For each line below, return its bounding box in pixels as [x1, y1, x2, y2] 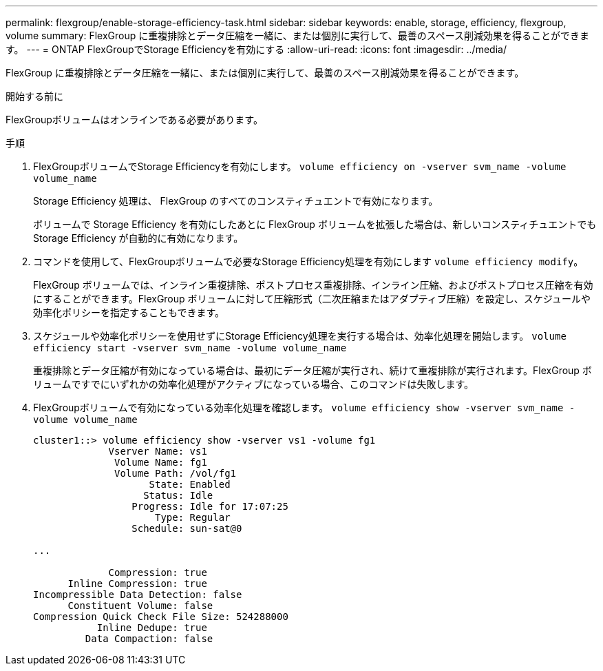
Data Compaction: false [85, 633, 213, 644]
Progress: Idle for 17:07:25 [131, 501, 288, 512]
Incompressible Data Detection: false [33, 589, 242, 600]
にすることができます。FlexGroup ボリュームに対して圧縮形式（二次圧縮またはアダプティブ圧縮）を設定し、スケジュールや [33, 293, 591, 304]
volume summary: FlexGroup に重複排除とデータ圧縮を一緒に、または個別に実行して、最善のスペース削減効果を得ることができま [6, 30, 589, 41]
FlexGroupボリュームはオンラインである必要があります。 [6, 114, 263, 125]
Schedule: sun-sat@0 [131, 523, 242, 534]
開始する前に [6, 90, 63, 102]
